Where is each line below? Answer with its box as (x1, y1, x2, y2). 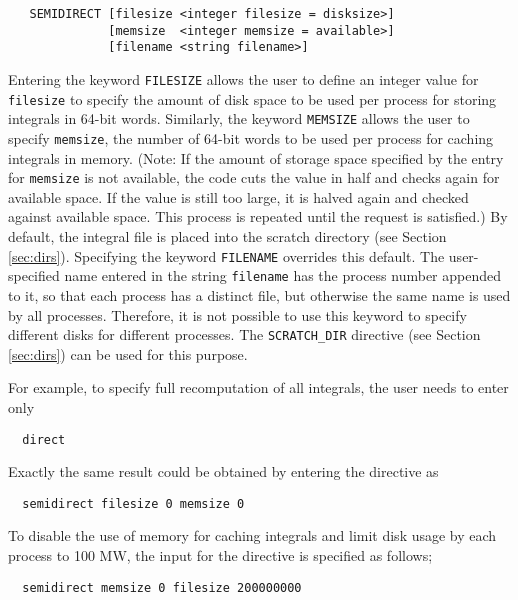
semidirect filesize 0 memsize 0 (22, 496, 245, 511)
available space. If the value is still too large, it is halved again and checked (8, 186, 469, 207)
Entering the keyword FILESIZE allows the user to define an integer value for (8, 68, 479, 89)
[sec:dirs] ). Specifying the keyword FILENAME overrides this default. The (8, 245, 445, 266)
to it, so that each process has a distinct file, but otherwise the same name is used (8, 284, 511, 305)
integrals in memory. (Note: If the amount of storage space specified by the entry (8, 147, 504, 168)
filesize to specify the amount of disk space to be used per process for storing (8, 88, 497, 109)
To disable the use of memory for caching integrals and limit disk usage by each (8, 525, 497, 546)
